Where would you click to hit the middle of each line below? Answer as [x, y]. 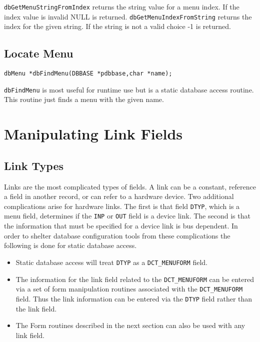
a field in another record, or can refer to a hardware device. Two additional [119, 196]
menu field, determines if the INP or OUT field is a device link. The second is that [127, 216]
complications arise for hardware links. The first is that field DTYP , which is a [122, 206]
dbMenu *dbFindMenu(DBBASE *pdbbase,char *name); [88, 74]
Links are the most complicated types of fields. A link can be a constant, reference [130, 186]
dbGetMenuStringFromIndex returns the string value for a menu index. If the [122, 6]
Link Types [34, 165]
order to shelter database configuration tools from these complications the [117, 235]
